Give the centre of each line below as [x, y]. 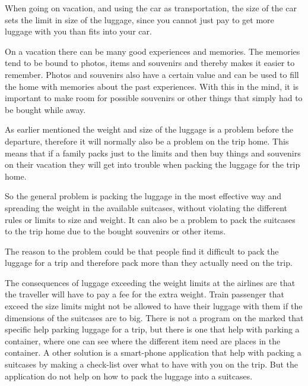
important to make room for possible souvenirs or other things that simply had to [154, 98]
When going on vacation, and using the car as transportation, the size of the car [151, 8]
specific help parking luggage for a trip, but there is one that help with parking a [152, 329]
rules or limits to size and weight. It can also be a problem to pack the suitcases [150, 219]
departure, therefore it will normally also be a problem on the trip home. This [147, 141]
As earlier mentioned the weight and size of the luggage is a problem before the [149, 129]
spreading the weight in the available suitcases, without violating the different [146, 207]
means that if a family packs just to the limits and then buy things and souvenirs [153, 153]
